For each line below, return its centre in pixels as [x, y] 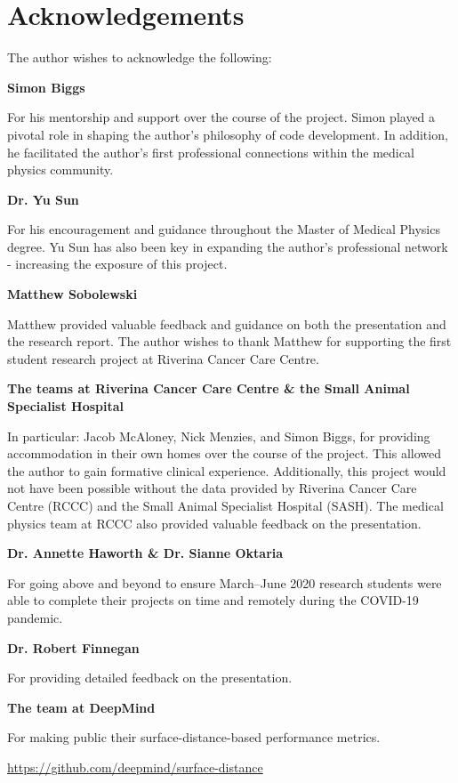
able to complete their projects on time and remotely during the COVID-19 [213, 600]
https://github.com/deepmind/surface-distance [135, 767]
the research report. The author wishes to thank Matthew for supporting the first [229, 341]
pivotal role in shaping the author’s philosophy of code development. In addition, [228, 134]
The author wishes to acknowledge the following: [140, 57]
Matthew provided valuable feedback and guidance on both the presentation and [227, 323]
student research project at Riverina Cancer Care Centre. [163, 358]
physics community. [60, 170]
